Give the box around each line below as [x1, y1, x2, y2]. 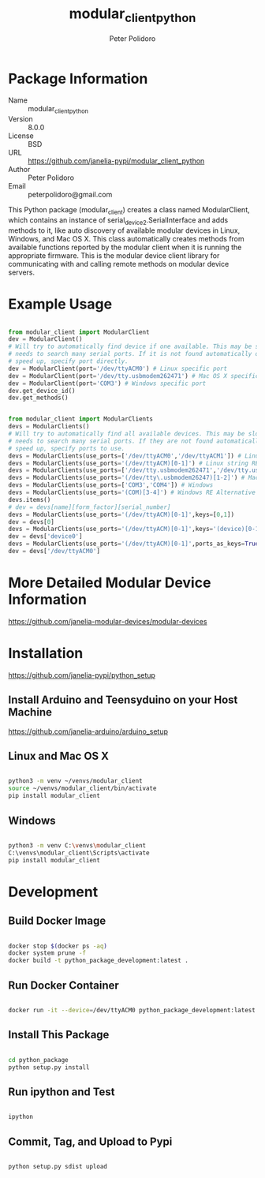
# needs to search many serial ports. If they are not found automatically [8, 437, 263, 445]
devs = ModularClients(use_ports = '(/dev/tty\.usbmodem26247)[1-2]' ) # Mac [8, 474, 259, 482]
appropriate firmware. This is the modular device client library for [8, 250, 220, 260]
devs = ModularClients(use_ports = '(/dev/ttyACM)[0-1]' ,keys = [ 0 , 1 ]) [8, 510, 235, 518]
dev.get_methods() [8, 394, 69, 402]
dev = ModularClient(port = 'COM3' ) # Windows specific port [8, 380, 207, 387]
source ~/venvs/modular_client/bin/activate [8, 784, 157, 793]
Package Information [8, 69, 148, 88]
